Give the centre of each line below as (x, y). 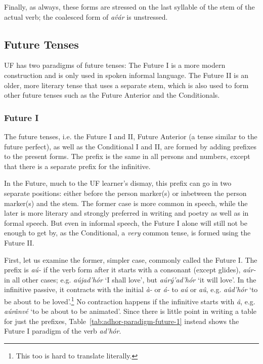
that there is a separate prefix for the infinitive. (77, 166)
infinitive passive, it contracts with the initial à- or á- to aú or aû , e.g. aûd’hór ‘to (131, 289)
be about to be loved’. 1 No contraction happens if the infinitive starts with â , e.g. (130, 300)
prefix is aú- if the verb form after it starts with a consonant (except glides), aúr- (130, 270)
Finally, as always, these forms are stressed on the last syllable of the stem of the (129, 7)
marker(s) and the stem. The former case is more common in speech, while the (126, 203)
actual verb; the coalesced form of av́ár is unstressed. (86, 16)
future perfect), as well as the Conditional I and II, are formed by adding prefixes (130, 146)
